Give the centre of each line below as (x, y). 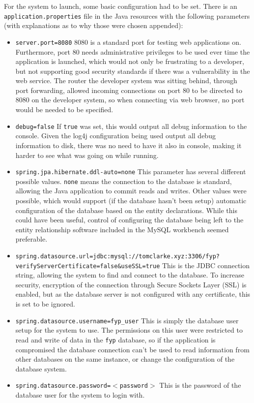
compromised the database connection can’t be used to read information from (132, 349)
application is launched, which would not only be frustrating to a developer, (130, 61)
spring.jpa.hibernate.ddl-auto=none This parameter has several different (131, 171)
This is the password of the (200, 385)
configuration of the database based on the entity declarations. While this (126, 210)
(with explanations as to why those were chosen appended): (94, 25)
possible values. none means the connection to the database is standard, (124, 181)
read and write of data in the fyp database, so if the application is (115, 339)
